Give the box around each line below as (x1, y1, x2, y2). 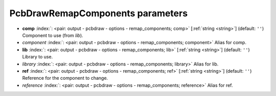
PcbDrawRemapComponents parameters (9, 8, 188, 19)
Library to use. (22, 54, 53, 60)
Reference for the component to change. (22, 75, 108, 81)
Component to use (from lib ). (22, 32, 84, 38)
